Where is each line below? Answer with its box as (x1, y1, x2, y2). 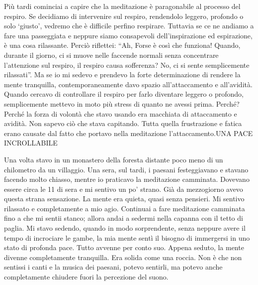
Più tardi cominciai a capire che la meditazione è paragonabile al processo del (4, 1, 241, 11)
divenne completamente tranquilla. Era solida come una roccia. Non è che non (4, 252, 242, 262)
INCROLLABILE (4, 138, 58, 148)
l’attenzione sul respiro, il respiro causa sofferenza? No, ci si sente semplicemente (4, 59, 250, 70)
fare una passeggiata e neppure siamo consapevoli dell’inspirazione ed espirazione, (4, 30, 253, 40)
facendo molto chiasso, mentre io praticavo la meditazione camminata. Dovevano (4, 174, 250, 184)
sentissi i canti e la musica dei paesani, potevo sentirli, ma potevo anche (4, 262, 223, 272)
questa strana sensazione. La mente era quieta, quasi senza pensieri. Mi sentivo (4, 193, 245, 204)
